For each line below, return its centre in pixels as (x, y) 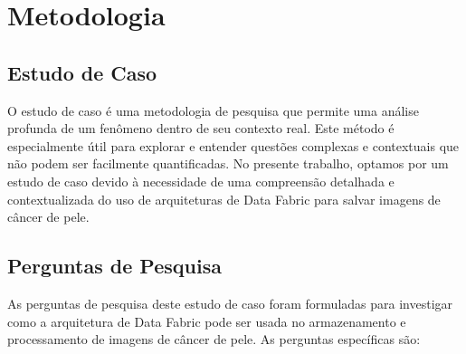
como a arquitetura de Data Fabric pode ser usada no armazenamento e (207, 321)
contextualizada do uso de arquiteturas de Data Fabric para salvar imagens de (224, 199)
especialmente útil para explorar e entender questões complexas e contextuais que (233, 145)
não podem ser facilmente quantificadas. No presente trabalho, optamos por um (228, 163)
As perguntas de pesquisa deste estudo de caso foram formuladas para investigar (230, 303)
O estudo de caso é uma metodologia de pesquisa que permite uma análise (213, 110)
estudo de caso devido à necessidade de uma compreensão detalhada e (201, 181)
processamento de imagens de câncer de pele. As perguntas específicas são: (214, 339)
